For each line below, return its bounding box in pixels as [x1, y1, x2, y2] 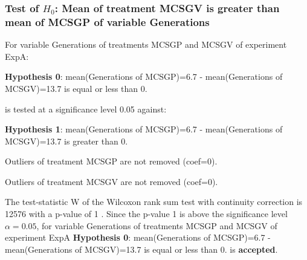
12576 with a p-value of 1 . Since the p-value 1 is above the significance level [5, 207, 288, 220]
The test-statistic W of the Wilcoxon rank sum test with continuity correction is [5, 195, 303, 208]
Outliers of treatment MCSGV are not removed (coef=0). [5, 175, 218, 187]
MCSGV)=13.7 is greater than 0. [5, 134, 128, 147]
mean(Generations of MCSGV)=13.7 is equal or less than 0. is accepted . [5, 242, 278, 255]
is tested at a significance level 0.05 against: [5, 102, 167, 115]
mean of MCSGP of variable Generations [5, 14, 210, 29]
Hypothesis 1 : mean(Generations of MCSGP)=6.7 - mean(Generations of [5, 123, 283, 135]
